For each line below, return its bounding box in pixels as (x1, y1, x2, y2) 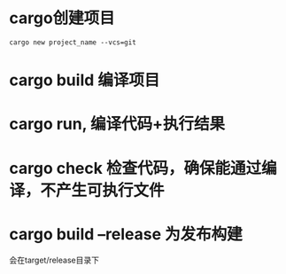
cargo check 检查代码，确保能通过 (9, 158, 262, 178)
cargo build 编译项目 (9, 70, 160, 90)
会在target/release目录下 (9, 254, 100, 266)
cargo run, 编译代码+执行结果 (9, 114, 226, 134)
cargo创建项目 (9, 8, 115, 28)
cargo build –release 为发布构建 (9, 223, 243, 244)
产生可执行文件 (56, 180, 166, 200)
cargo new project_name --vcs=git (9, 37, 137, 47)
